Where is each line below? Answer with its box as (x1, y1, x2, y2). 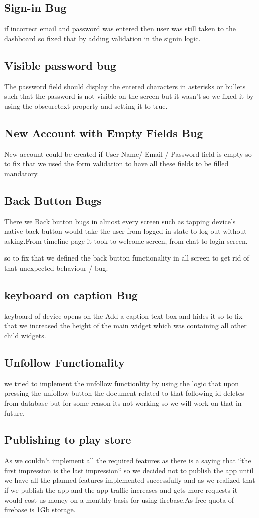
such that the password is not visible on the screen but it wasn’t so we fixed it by (4, 91, 254, 101)
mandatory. (4, 168, 39, 178)
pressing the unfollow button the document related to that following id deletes (4, 388, 244, 398)
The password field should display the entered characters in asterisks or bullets (4, 81, 246, 91)
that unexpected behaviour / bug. (4, 262, 108, 273)
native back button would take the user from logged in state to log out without (4, 226, 247, 236)
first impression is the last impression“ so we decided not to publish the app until (4, 465, 254, 475)
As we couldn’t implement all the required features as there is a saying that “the (4, 455, 251, 466)
